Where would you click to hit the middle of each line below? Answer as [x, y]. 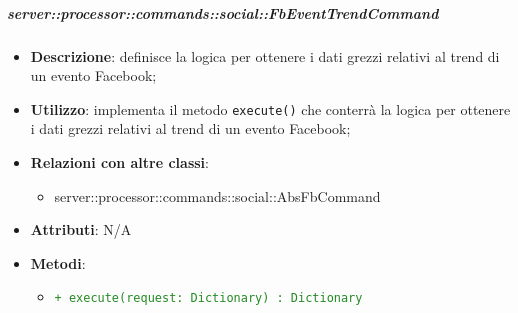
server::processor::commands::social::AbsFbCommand [217, 195]
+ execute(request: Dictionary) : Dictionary [208, 298]
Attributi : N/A [81, 229]
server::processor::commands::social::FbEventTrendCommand [223, 12]
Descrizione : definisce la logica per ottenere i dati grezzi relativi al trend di [265, 55]
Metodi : [58, 262]
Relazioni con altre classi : [119, 162]
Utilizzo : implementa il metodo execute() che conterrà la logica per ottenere [270, 108]
